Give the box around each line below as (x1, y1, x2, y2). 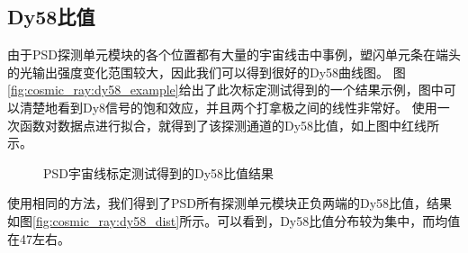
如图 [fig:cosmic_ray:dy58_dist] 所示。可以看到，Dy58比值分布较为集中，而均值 (7, 211, 461, 230)
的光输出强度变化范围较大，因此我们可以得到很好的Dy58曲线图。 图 (7, 62, 406, 81)
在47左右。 (7, 229, 70, 248)
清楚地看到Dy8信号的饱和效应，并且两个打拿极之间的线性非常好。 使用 (19, 97, 437, 116)
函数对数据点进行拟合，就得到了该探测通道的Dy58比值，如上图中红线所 (19, 115, 440, 134)
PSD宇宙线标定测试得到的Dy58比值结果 (43, 163, 274, 182)
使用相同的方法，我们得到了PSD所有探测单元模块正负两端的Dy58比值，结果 (7, 194, 453, 212)
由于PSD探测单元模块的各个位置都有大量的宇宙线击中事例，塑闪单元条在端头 (7, 45, 462, 64)
